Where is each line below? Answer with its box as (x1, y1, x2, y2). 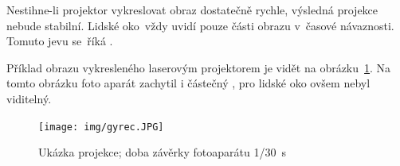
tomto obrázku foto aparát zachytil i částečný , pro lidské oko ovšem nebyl (6, 75, 371, 91)
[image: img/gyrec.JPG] (38, 121, 164, 133)
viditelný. (6, 90, 52, 106)
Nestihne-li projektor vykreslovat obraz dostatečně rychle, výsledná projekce (6, 2, 378, 17)
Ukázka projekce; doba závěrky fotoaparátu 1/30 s (38, 144, 286, 160)
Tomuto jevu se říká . (6, 33, 113, 49)
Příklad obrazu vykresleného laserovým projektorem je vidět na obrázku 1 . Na (6, 59, 391, 75)
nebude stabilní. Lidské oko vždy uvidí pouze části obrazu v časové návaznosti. (6, 17, 394, 33)
